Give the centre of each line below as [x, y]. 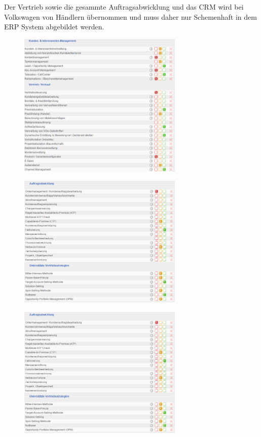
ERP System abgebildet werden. [54, 27]
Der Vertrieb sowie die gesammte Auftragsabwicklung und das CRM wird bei [124, 7]
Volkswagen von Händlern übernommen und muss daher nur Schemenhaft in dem [130, 16]
